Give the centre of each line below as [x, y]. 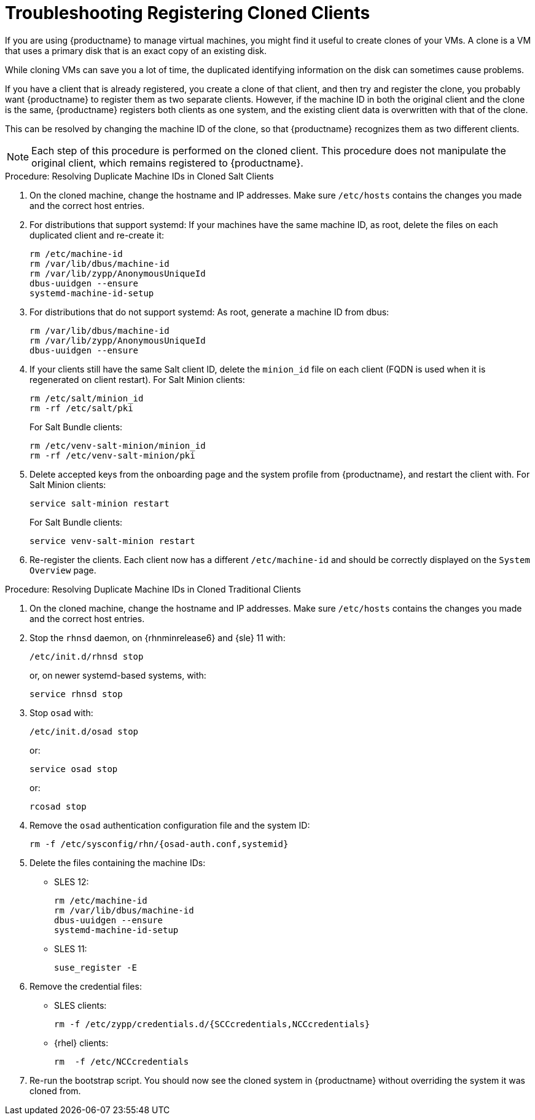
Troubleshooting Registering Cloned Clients [188, 13]
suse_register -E [96, 967]
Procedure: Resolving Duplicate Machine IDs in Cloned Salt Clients [139, 176]
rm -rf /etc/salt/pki [81, 408]
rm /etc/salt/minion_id [87, 398]
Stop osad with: [61, 712]
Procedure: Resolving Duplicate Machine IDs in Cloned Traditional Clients [153, 589]
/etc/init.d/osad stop [84, 731]
